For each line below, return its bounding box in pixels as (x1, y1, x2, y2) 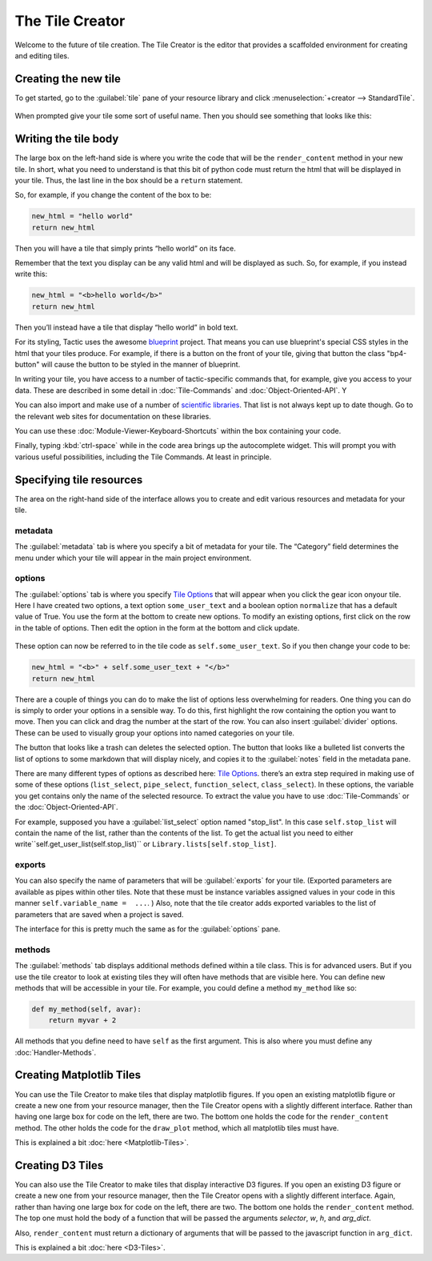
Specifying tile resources (14, 473, 143, 486)
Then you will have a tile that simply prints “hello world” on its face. (14, 243, 236, 253)
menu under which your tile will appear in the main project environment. (14, 553, 252, 562)
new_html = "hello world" (31, 212, 134, 221)
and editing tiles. (14, 50, 70, 60)
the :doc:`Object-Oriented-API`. (14, 803, 119, 812)
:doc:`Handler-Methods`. (14, 1047, 96, 1057)
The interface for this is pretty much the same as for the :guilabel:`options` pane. (14, 924, 281, 934)
